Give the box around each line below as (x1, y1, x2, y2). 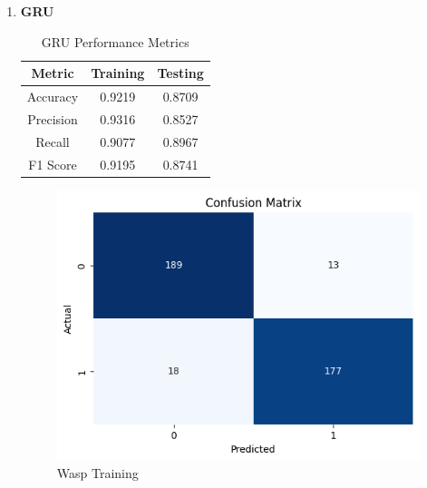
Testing (157, 63, 204, 83)
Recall (35, 132, 70, 151)
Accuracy (26, 87, 79, 106)
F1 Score (28, 154, 77, 173)
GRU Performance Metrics (41, 32, 189, 51)
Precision (27, 109, 78, 128)
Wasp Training (56, 464, 139, 483)
